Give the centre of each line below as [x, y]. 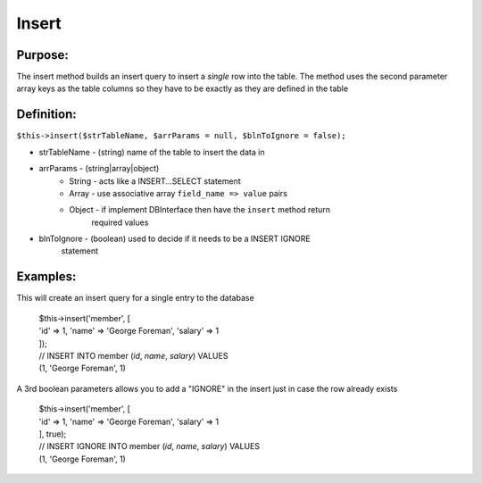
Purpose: [42, 55]
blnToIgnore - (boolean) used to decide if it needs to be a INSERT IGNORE [175, 239]
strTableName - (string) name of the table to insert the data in [152, 152]
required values [120, 222]
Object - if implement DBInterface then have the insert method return [199, 210]
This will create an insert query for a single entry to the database [135, 298]
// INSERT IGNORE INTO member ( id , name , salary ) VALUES [150, 446]
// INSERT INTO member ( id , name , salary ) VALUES [133, 355]
